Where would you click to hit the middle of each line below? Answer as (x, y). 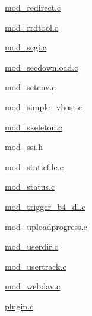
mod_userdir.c (31, 246)
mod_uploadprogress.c (46, 226)
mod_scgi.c (26, 47)
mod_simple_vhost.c (44, 106)
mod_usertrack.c (36, 266)
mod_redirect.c (33, 7)
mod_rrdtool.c (31, 27)
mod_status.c (30, 186)
